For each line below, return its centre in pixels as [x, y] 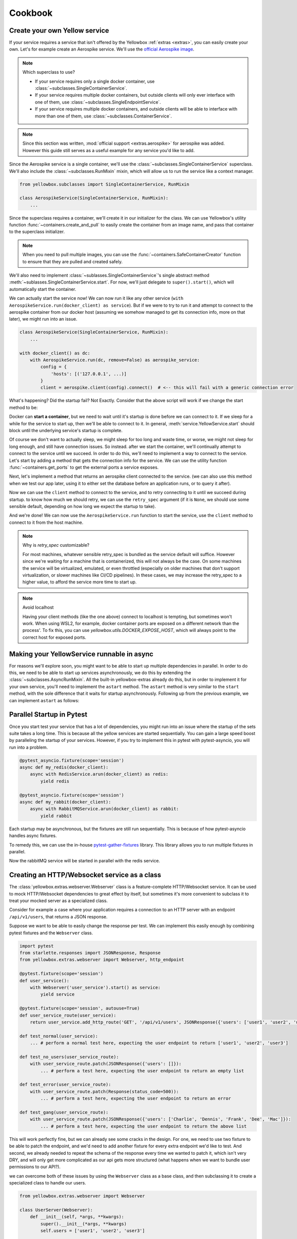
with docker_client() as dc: [55, 353]
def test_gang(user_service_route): [64, 1112]
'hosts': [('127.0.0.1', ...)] [89, 374]
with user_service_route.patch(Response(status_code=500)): [104, 1091]
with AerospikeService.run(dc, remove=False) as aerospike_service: [115, 360]
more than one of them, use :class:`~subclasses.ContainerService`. [103, 116]
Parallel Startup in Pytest [48, 714]
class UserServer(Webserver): [56, 1210]
